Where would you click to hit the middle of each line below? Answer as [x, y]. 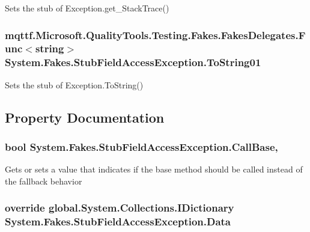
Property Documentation [85, 117]
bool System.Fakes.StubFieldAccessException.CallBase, [141, 146]
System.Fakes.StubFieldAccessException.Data [118, 221]
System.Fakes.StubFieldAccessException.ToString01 [133, 62]
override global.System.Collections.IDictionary [120, 208]
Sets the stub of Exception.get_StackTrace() [87, 8]
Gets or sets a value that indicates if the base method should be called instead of [154, 169]
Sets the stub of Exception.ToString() [74, 84]
